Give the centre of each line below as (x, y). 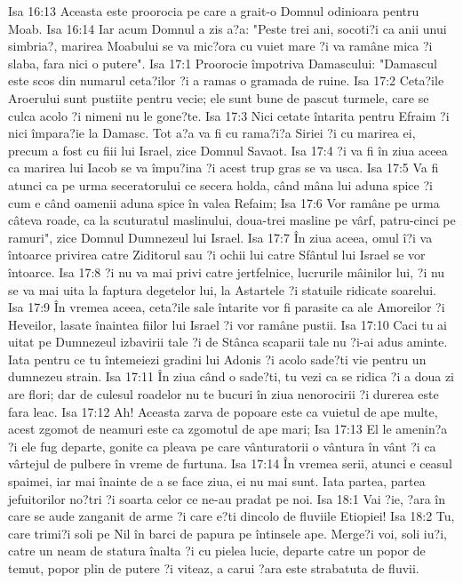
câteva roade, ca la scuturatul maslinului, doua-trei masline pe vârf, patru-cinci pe (232, 220)
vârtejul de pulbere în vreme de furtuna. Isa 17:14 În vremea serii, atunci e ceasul (230, 463)
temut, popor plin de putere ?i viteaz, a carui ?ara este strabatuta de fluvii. (214, 568)
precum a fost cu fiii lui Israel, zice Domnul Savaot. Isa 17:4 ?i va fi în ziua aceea (228, 150)
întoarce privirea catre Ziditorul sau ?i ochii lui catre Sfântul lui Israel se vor (217, 255)
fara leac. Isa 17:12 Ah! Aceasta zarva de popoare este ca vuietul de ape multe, (223, 411)
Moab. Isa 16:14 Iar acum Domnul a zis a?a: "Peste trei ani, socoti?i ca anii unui (228, 28)
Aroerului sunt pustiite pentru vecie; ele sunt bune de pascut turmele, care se (219, 97)
